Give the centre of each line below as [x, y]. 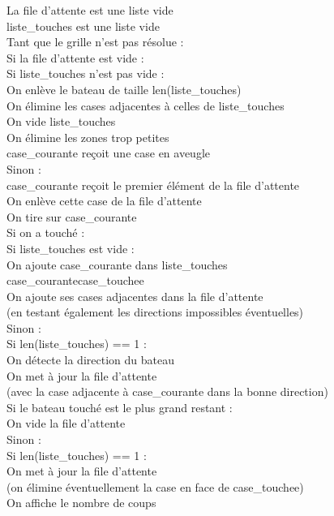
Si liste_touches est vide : [71, 248]
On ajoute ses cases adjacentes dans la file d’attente [135, 296]
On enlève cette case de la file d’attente [104, 201]
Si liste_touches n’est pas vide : [86, 73]
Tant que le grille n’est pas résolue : [95, 42]
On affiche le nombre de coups [81, 503]
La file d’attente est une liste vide [90, 10]
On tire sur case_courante [72, 216]
